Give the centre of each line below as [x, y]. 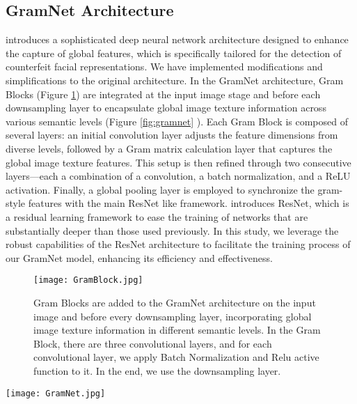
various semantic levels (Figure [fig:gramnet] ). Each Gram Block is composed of [177, 121]
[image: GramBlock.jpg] [88, 280]
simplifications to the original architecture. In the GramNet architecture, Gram [175, 80]
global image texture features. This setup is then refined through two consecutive [178, 162]
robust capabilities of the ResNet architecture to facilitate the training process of [178, 244]
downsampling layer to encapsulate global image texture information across [166, 108]
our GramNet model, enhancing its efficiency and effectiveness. [139, 257]
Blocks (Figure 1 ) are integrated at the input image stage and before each [163, 94]
